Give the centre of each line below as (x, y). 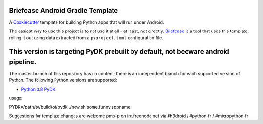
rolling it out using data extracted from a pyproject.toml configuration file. (86, 38)
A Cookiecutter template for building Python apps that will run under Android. (86, 22)
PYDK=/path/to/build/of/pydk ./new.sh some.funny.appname (70, 107)
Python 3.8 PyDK (38, 89)
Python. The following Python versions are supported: (63, 80)
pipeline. (23, 62)
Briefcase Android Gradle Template (64, 10)
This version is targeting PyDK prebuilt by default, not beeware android (119, 52)
